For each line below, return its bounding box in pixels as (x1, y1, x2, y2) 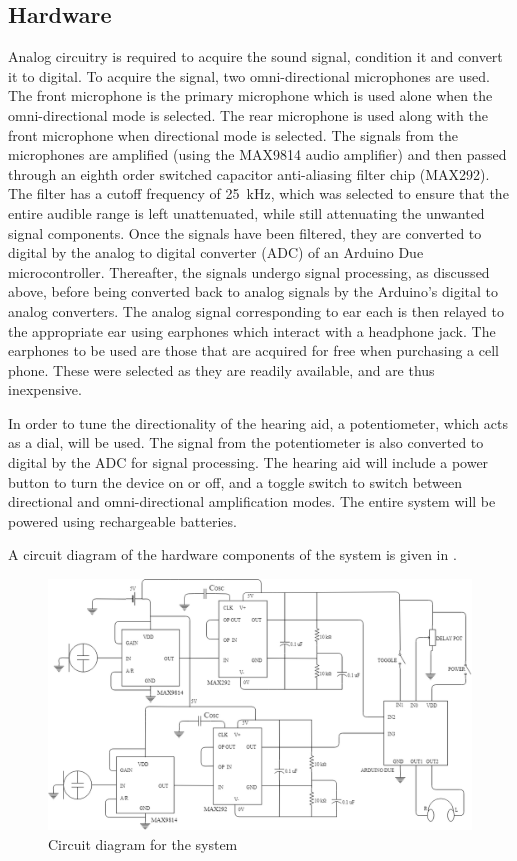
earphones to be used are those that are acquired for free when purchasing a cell (8, 340, 499, 361)
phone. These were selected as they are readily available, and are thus (8, 359, 435, 380)
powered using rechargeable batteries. (8, 510, 237, 531)
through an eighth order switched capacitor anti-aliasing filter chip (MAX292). (8, 163, 490, 184)
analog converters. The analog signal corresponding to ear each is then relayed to (8, 300, 504, 321)
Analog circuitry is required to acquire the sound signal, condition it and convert (8, 46, 503, 67)
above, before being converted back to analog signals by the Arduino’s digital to (8, 281, 498, 302)
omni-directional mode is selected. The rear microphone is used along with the (8, 104, 488, 125)
